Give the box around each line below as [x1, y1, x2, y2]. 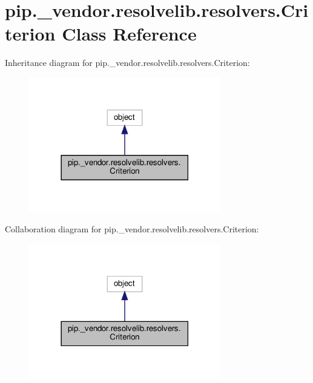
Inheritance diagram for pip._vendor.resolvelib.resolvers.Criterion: [5, 56, 250, 69]
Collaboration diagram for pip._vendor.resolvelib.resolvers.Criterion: [5, 223, 259, 235]
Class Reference [62, 21, 197, 46]
